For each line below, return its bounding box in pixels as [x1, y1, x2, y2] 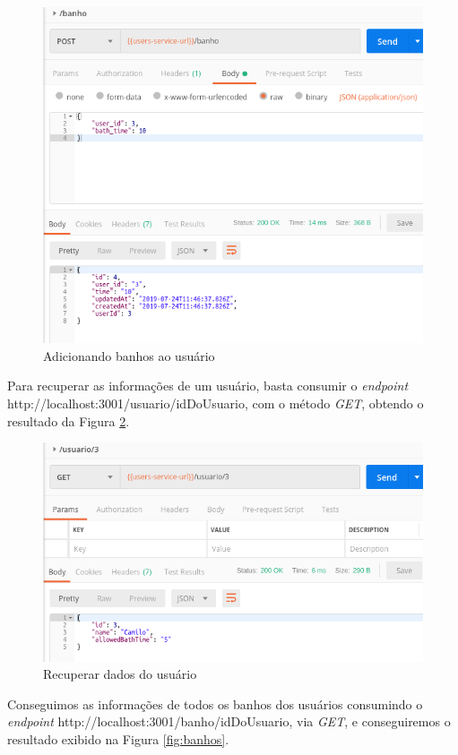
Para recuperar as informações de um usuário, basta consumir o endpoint [7, 376, 409, 395]
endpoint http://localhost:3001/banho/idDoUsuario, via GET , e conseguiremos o [7, 712, 451, 731]
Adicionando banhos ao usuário [43, 346, 215, 365]
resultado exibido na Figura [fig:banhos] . [7, 730, 229, 749]
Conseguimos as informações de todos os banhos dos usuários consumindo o [7, 694, 423, 713]
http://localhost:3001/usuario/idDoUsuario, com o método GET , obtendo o [7, 394, 424, 413]
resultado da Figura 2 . [7, 411, 130, 430]
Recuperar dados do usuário [43, 665, 197, 683]
